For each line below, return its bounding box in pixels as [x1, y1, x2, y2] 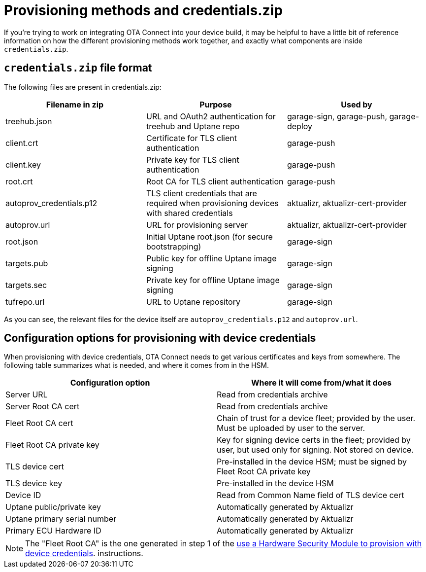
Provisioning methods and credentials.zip [4, 2, 283, 19]
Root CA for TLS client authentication [146, 176, 284, 186]
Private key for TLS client [146, 154, 239, 165]
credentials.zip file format [4, 62, 152, 74]
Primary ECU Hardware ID [5, 526, 101, 536]
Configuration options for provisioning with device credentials [4, 332, 316, 345]
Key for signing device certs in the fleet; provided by [217, 435, 411, 445]
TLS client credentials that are [146, 188, 257, 198]
